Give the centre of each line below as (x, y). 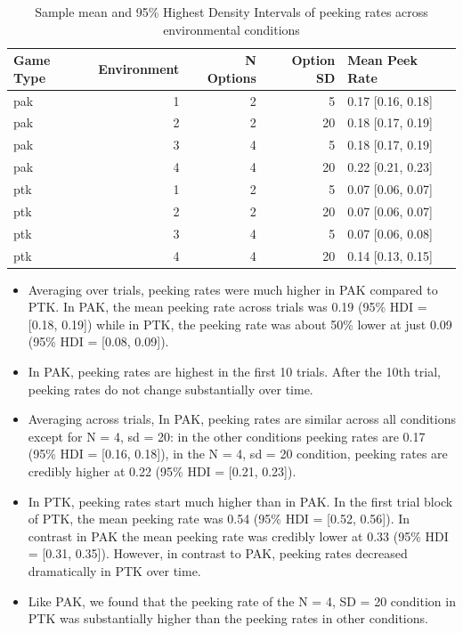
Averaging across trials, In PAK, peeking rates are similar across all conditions (242, 419)
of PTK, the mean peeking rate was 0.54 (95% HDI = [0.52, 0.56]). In (219, 519)
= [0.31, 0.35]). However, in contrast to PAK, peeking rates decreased (218, 553)
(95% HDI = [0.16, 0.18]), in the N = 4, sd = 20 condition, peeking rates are (238, 454)
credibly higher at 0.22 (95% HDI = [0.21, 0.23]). (162, 471)
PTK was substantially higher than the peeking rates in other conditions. (228, 618)
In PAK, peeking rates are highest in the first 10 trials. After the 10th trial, (234, 371)
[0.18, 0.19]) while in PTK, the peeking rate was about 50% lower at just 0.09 (240, 324)
